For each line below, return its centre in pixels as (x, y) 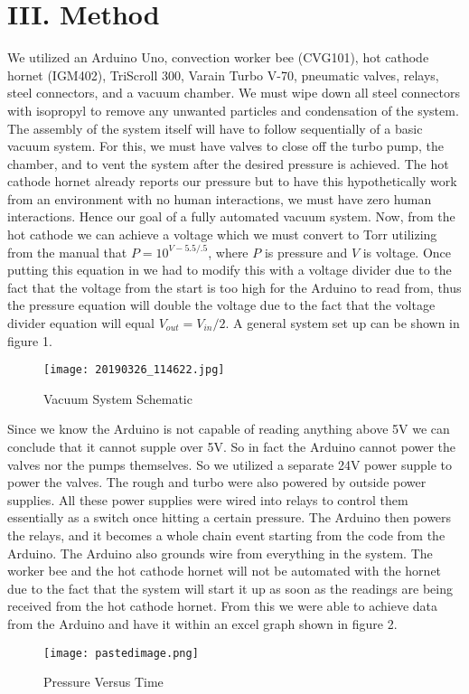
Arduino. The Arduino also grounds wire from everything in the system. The (220, 553)
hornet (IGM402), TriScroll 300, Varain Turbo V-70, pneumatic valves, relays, (223, 75)
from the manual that (67, 252)
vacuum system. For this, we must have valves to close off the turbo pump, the (225, 146)
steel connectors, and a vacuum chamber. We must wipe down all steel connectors (234, 93)
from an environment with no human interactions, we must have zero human (220, 198)
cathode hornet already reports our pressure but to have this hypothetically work (232, 181)
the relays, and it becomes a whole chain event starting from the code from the (226, 535)
